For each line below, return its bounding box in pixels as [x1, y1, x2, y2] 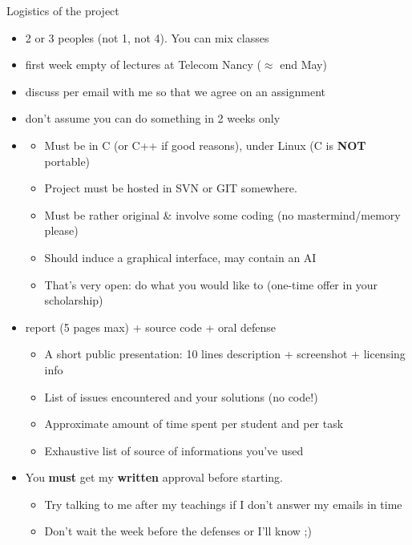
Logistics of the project [6, 2, 119, 18]
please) [44, 222, 79, 239]
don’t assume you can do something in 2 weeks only [25, 110, 281, 127]
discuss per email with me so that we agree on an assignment [25, 83, 325, 99]
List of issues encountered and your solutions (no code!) [44, 388, 318, 405]
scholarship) [44, 292, 103, 309]
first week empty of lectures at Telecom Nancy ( [25, 56, 261, 73]
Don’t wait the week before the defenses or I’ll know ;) [44, 523, 312, 539]
